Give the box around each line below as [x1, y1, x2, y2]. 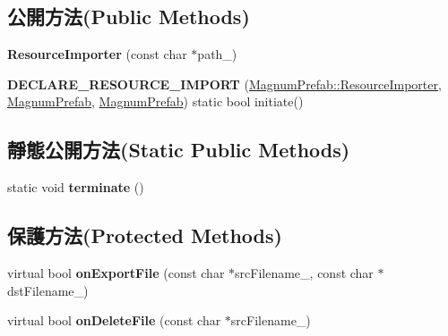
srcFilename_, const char [235, 263, 374, 281]
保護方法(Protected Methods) [7, 222, 282, 249]
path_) [197, 45, 237, 63]
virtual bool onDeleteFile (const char [7, 311, 221, 330]
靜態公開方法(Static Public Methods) [7, 136, 350, 164]
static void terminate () [7, 178, 144, 197]
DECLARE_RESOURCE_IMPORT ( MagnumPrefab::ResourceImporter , [7, 74, 442, 93]
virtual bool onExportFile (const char [7, 263, 225, 281]
